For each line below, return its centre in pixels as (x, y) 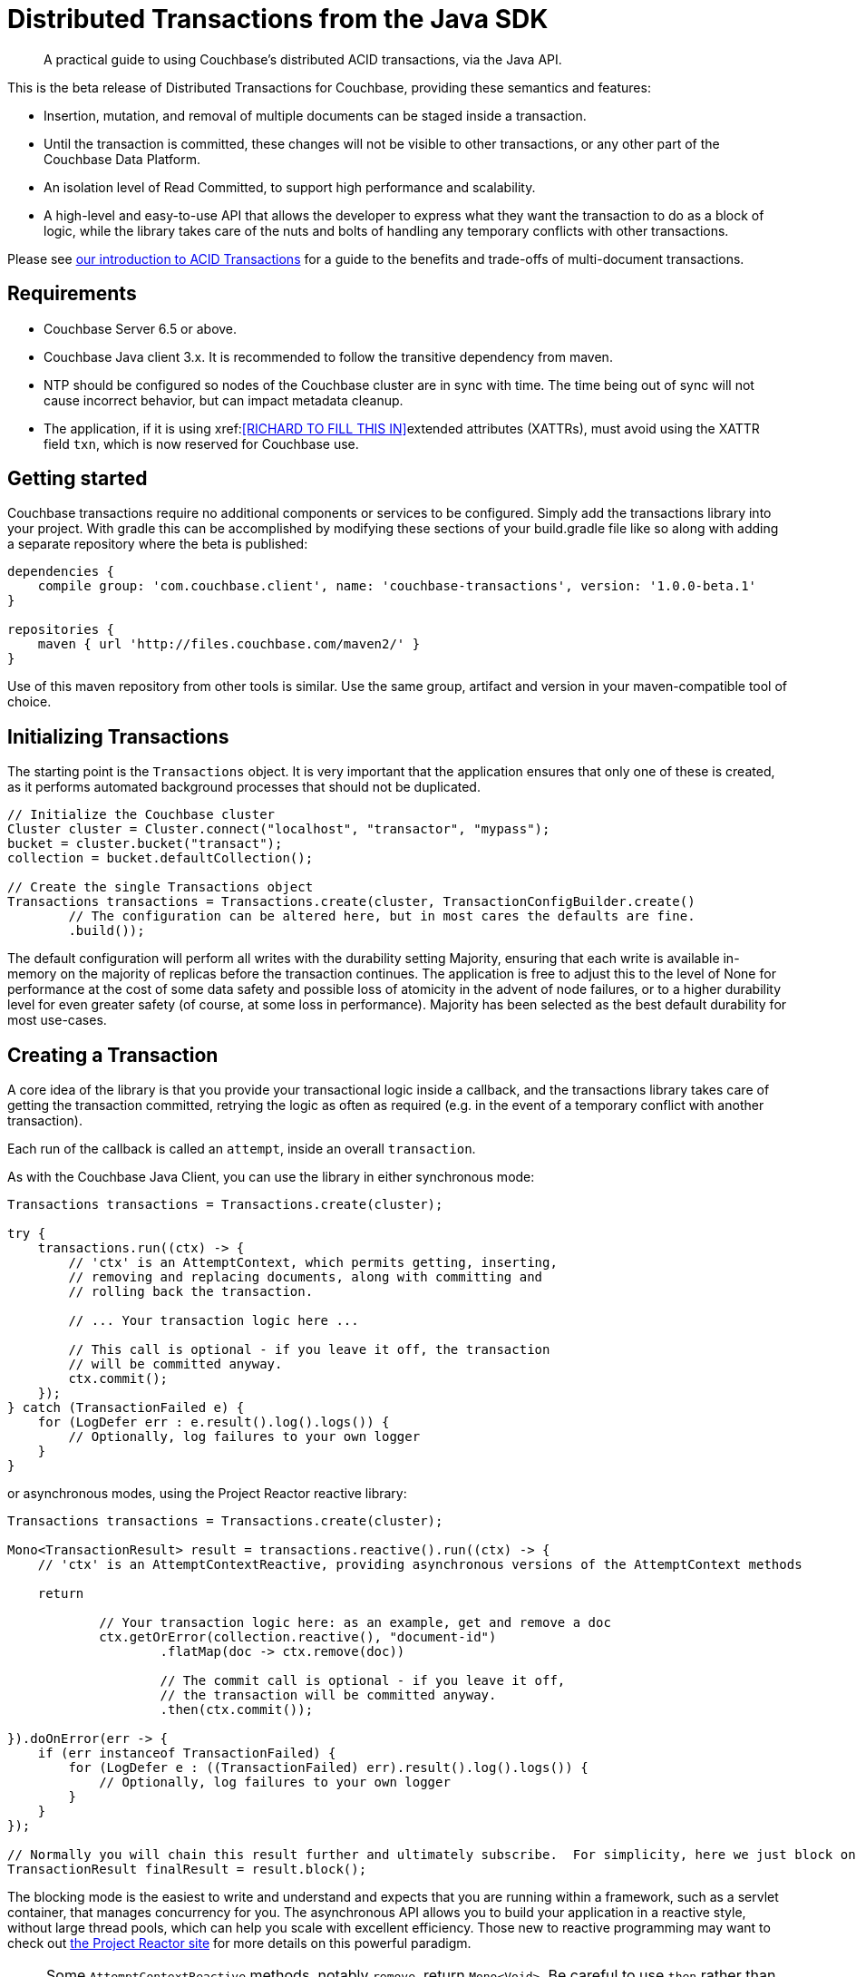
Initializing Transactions (118, 736)
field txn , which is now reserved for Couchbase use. (201, 443)
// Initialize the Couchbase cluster (141, 815)
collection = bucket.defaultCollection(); (160, 858)
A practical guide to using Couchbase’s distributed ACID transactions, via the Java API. (303, 59)
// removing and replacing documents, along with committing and (306, 1277)
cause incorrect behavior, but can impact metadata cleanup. (224, 400)
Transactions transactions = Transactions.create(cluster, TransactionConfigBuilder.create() (351, 902)
